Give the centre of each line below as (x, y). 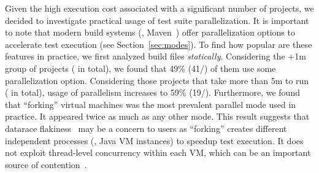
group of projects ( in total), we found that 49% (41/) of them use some (140, 68)
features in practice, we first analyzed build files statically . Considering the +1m (156, 56)
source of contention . (46, 164)
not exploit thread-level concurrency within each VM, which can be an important (158, 152)
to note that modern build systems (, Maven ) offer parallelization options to (150, 32)
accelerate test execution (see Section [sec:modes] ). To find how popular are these (159, 44)
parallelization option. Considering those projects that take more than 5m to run (157, 80)
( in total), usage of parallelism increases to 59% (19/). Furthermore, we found (152, 92)
